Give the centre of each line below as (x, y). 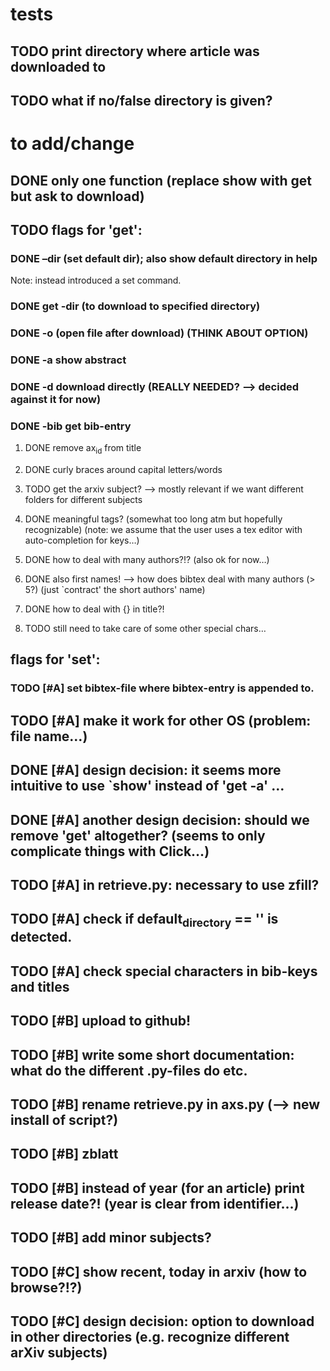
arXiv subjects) (59, 1352)
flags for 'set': (55, 659)
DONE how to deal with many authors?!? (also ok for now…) (147, 560)
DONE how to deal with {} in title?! (94, 609)
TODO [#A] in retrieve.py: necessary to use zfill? (165, 884)
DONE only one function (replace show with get (161, 180)
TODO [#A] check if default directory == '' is (144, 920)
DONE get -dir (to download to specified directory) (135, 306)
